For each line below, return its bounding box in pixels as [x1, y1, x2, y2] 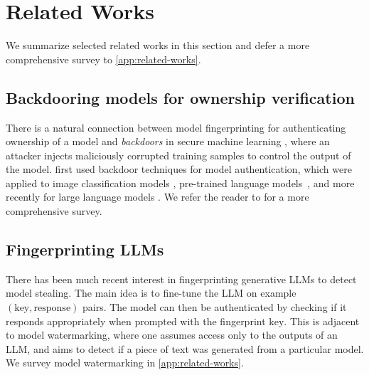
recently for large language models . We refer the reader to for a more [6, 189, 309, 204]
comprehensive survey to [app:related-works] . [6, 51, 201, 66]
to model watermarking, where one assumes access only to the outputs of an [6, 327, 338, 342]
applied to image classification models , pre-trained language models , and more [6, 175, 355, 190]
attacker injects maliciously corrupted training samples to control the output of [6, 147, 351, 162]
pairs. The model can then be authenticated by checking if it [82, 300, 347, 315]
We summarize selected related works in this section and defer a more [6, 38, 310, 53]
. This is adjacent [284, 313, 360, 328]
